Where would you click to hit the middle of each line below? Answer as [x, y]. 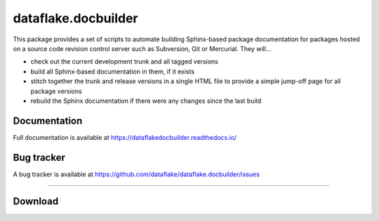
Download [36, 201]
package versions [56, 91]
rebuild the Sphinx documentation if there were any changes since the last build [146, 101]
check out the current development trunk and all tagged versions [125, 62]
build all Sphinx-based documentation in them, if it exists [113, 71]
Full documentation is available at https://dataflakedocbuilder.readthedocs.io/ [125, 137]
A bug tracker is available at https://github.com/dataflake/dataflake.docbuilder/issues [136, 174]
